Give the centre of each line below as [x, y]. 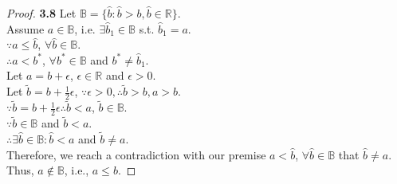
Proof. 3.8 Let [41, 13]
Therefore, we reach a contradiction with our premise [136, 154]
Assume [26, 28]
